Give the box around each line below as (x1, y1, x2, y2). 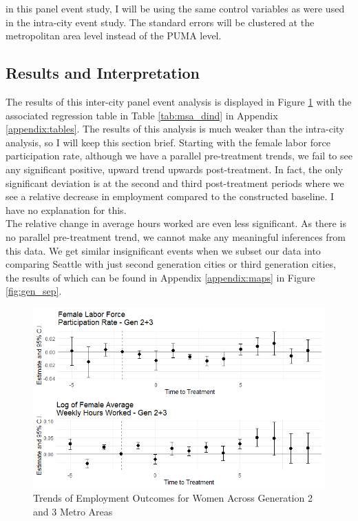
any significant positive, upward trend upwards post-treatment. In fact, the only (6, 161, 344, 176)
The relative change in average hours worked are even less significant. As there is (6, 216, 346, 230)
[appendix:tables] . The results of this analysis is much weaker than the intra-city (6, 121, 345, 136)
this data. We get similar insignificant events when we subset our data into (6, 243, 321, 257)
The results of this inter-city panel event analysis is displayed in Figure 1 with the (6, 94, 352, 108)
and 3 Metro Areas (33, 504, 113, 518)
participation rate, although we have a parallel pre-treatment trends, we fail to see (6, 148, 352, 163)
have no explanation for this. (6, 202, 127, 217)
